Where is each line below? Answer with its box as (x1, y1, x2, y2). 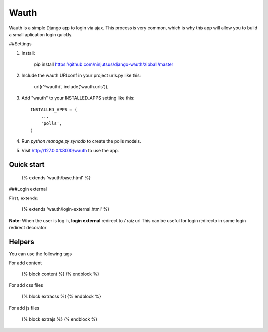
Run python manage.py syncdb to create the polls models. (21, 138, 141, 144)
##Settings (9, 41, 32, 47)
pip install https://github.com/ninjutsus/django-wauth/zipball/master (34, 61, 174, 67)
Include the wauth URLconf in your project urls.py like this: (21, 72, 141, 78)
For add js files (9, 305, 40, 311)
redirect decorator (9, 224, 47, 230)
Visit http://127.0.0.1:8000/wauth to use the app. (21, 147, 119, 153)
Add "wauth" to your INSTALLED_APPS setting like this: (21, 95, 134, 101)
